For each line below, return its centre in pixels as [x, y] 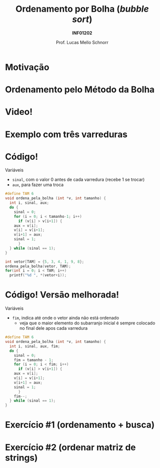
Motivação [27, 67]
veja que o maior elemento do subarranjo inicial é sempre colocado [87, 323]
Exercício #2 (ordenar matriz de [70, 447]
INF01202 [82, 33]
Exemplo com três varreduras [66, 134]
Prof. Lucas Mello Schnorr [82, 42]
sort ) [82, 19]
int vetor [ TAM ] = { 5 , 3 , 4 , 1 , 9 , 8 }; [45, 262]
